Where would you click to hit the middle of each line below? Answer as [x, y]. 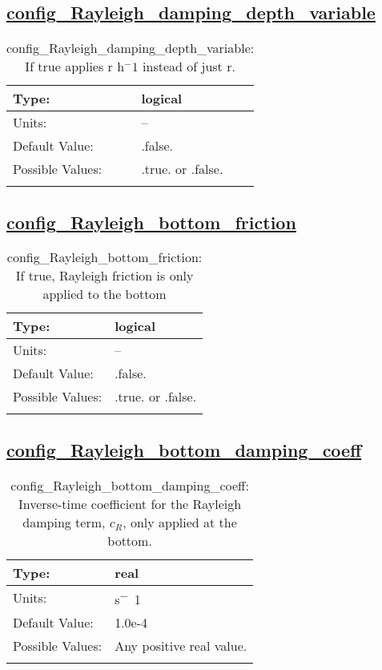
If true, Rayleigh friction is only [105, 276]
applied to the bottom [105, 294]
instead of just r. [189, 67]
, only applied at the [180, 522]
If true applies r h [75, 67]
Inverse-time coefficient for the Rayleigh [130, 503]
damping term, [64, 522]
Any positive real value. [181, 645]
